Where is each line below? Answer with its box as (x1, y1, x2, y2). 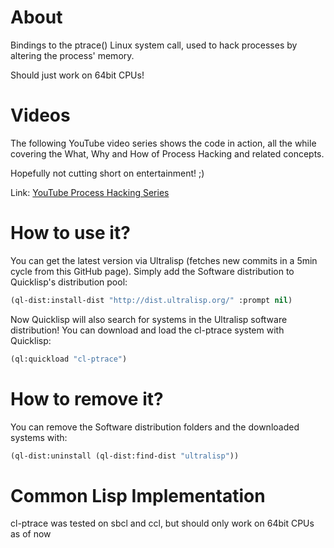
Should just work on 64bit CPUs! (10, 69, 145, 81)
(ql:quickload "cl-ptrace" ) (10, 354, 128, 364)
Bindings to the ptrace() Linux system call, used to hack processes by (10, 39, 298, 51)
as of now (10, 528, 52, 540)
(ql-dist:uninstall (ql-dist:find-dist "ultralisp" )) (10, 451, 240, 461)
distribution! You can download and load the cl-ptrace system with (10, 324, 285, 336)
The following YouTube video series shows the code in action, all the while (10, 137, 317, 149)
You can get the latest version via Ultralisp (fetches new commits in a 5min (10, 254, 318, 266)
